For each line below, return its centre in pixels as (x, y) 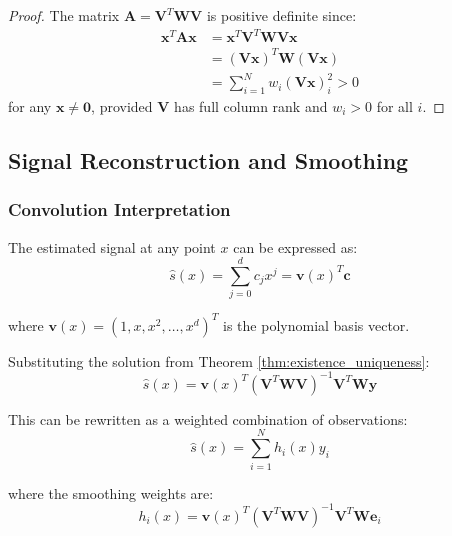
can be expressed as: (295, 246)
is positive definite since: (281, 15)
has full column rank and (251, 105)
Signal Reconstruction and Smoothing (208, 159)
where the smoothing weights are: (111, 492)
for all (394, 105)
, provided (122, 105)
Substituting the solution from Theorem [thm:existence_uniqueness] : (219, 360)
